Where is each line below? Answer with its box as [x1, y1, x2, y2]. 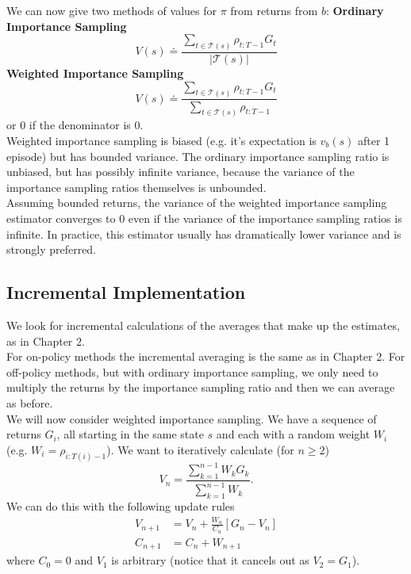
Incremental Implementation [6, 280, 246, 304]
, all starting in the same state [56, 426, 204, 442]
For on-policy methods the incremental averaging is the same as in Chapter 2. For [6, 348, 405, 365]
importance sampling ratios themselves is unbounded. [6, 178, 267, 195]
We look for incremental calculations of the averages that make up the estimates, [6, 316, 400, 333]
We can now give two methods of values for [6, 2, 217, 18]
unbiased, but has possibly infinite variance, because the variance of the [6, 163, 355, 180]
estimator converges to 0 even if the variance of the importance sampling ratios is [6, 209, 402, 226]
